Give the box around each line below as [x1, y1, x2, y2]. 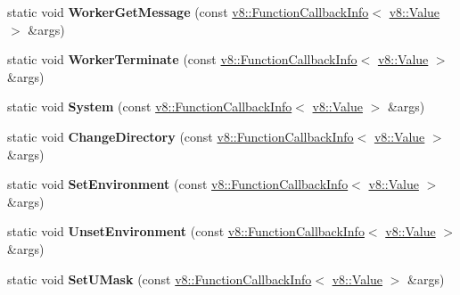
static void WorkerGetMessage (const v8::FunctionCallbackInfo [7, 3, 369, 20]
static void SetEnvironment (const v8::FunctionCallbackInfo [7, 175, 349, 193]
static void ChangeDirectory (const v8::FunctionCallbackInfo [7, 127, 354, 145]
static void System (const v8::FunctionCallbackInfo [7, 97, 292, 116]
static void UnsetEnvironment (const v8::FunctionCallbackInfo [7, 222, 365, 241]
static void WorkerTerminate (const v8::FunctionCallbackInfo [7, 50, 357, 69]
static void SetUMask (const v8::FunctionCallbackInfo [7, 269, 312, 288]
